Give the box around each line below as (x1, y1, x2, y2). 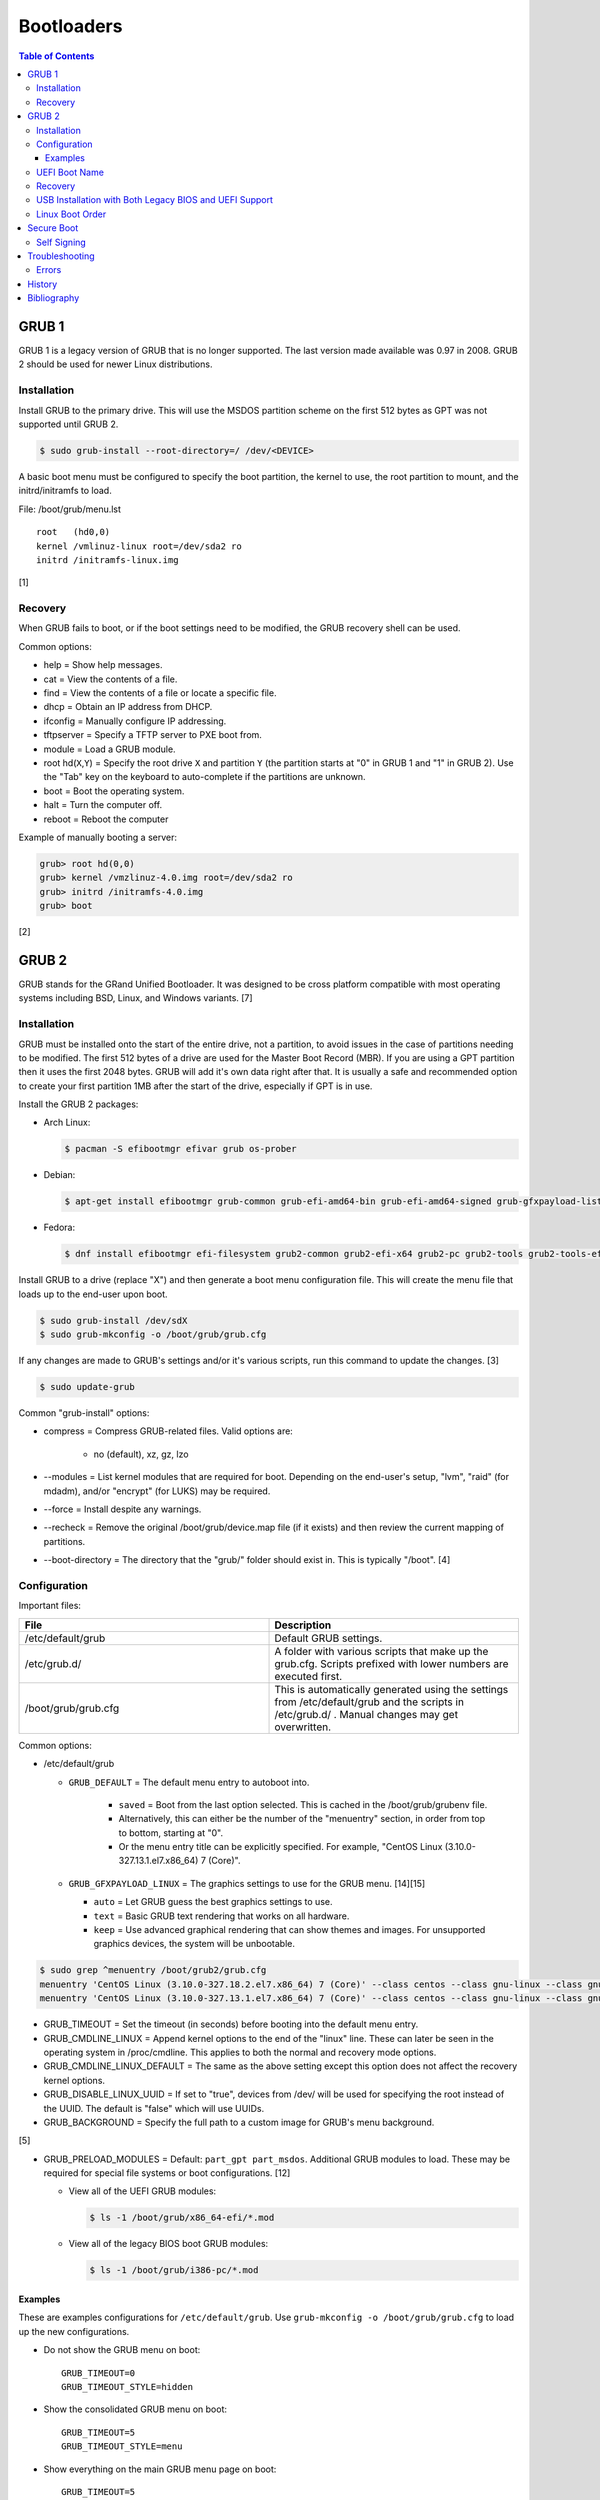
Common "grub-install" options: (18, 1407, 150, 1419)
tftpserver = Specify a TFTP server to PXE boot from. (43, 729, 262, 741)
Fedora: (43, 1221, 76, 1234)
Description (274, 1618, 332, 1632)
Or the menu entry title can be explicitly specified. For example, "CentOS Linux (118, 1841, 443, 1853)
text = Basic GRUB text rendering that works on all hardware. (93, 1910, 350, 1922)
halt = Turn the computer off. (43, 799, 163, 811)
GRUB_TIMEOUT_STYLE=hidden (61, 2381, 194, 2392)
